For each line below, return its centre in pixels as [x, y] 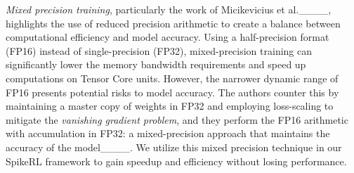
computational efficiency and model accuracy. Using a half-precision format [168, 37]
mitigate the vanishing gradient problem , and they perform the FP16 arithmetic [177, 119]
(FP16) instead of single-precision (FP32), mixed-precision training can [159, 50]
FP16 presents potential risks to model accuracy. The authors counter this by [172, 92]
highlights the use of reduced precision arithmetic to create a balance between [173, 23]
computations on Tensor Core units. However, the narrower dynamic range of [172, 78]
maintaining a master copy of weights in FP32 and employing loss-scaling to [170, 106]
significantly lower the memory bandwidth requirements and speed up [156, 64]
